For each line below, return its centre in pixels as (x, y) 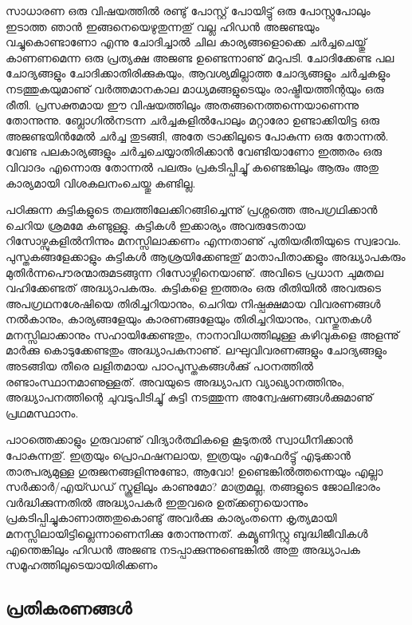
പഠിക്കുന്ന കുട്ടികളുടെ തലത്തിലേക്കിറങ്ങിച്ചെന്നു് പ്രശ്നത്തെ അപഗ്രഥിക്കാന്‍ (192, 210)
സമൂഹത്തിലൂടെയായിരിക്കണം (82, 565)
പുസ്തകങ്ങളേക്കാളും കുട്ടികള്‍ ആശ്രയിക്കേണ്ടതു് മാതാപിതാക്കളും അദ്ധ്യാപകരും (206, 256)
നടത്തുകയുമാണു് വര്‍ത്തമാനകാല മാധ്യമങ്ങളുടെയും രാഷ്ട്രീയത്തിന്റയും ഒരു (195, 88)
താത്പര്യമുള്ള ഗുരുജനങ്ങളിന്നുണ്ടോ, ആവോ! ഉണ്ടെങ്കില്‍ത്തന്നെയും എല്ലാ (194, 471)
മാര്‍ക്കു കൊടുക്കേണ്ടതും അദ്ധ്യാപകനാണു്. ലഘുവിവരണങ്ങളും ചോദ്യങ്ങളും (196, 350)
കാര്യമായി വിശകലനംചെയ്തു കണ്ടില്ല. (101, 182)
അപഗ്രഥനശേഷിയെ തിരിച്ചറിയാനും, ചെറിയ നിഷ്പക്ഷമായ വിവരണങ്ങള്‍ (193, 303)
